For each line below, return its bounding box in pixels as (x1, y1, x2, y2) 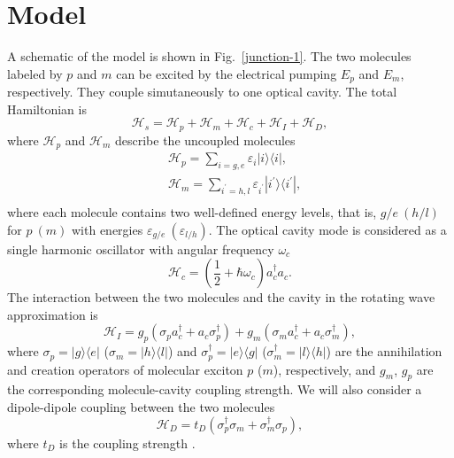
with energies (72, 220, 143, 238)
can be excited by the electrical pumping (116, 64, 337, 82)
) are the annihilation (326, 342, 442, 361)
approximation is (7, 305, 98, 323)
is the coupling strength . (59, 433, 196, 452)
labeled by (7, 64, 63, 82)
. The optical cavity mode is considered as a (208, 220, 447, 238)
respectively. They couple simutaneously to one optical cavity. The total (7, 82, 397, 101)
